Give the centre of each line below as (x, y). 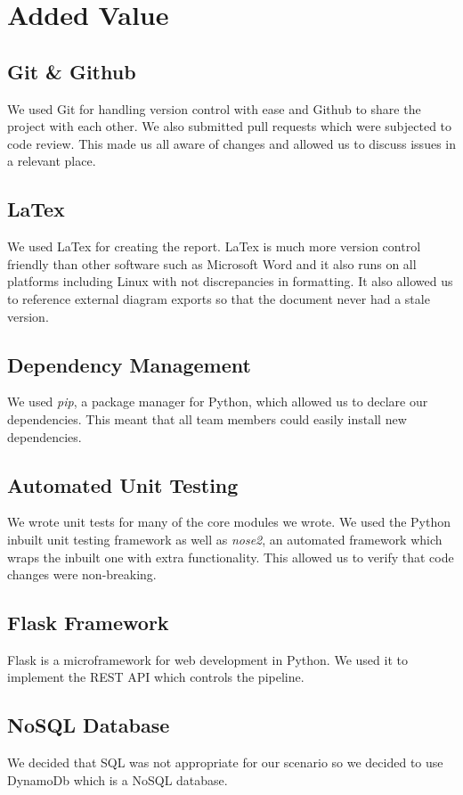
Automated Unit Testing (123, 484)
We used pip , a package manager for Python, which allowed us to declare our (218, 402)
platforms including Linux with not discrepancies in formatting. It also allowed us (230, 281)
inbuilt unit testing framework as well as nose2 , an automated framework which (225, 539)
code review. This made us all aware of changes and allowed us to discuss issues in (231, 143)
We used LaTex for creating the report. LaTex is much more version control (214, 246)
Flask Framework (88, 623)
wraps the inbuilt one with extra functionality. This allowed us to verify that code (231, 557)
